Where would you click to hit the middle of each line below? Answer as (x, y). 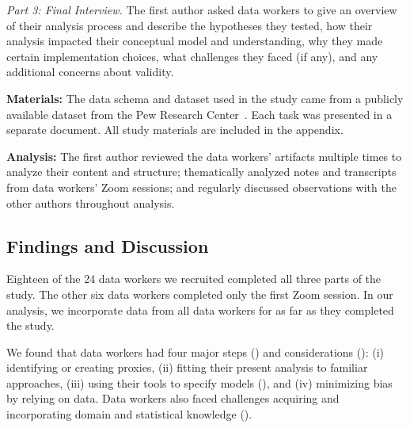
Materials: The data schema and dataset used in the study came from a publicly (205, 98)
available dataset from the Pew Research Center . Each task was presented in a (199, 114)
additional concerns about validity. (90, 72)
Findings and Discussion (108, 245)
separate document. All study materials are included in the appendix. (175, 130)
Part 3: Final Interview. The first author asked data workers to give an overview (202, 10)
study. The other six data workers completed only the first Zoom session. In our (200, 294)
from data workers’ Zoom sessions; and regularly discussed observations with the (201, 187)
